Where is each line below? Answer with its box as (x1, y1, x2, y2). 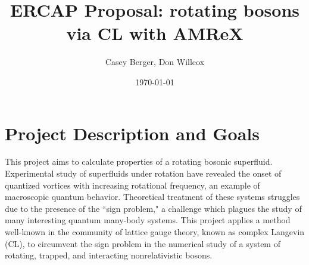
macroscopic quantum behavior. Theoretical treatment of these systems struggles (5, 190, 300, 203)
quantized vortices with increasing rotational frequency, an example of (5, 178, 260, 191)
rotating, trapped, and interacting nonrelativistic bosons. (5, 249, 213, 261)
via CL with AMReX (66, 21, 244, 45)
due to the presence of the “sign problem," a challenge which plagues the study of (5, 202, 302, 214)
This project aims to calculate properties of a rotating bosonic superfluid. (5, 155, 273, 168)
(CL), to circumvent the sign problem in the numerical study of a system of (5, 237, 280, 249)
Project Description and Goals (5, 121, 260, 145)
